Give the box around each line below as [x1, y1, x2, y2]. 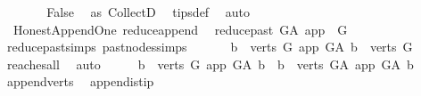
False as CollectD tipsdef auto [46, 3, 251, 20]
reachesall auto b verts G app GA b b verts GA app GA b [6, 54, 414, 73]
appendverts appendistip [6, 72, 154, 91]
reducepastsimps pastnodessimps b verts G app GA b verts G [6, 37, 413, 56]
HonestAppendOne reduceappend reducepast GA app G [12, 20, 348, 38]
